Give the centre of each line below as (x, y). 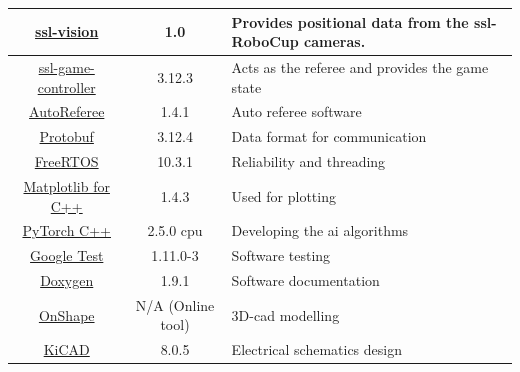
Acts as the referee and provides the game (360, 66)
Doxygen (67, 280)
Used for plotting (283, 195)
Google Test (67, 255)
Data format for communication (329, 136)
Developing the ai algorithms (320, 230)
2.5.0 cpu (175, 230)
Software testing (281, 255)
